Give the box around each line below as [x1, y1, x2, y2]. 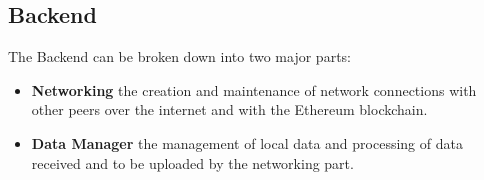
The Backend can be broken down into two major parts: [8, 46, 351, 67]
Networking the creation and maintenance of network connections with [31, 79, 477, 100]
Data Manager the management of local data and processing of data [31, 132, 463, 153]
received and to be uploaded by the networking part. [31, 152, 354, 173]
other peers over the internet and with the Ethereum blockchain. [31, 99, 428, 120]
